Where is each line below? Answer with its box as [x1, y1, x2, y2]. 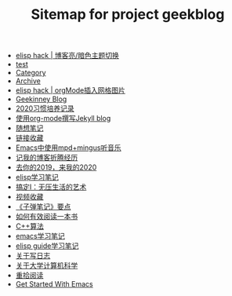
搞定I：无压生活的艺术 [15, 182, 87, 192]
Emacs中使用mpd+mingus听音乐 [15, 143, 121, 152]
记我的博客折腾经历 [15, 153, 78, 163]
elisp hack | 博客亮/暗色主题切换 [15, 51, 120, 60]
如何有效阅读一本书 [15, 212, 78, 221]
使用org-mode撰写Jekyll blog [15, 114, 111, 123]
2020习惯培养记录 [15, 104, 74, 113]
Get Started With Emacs [15, 280, 93, 289]
